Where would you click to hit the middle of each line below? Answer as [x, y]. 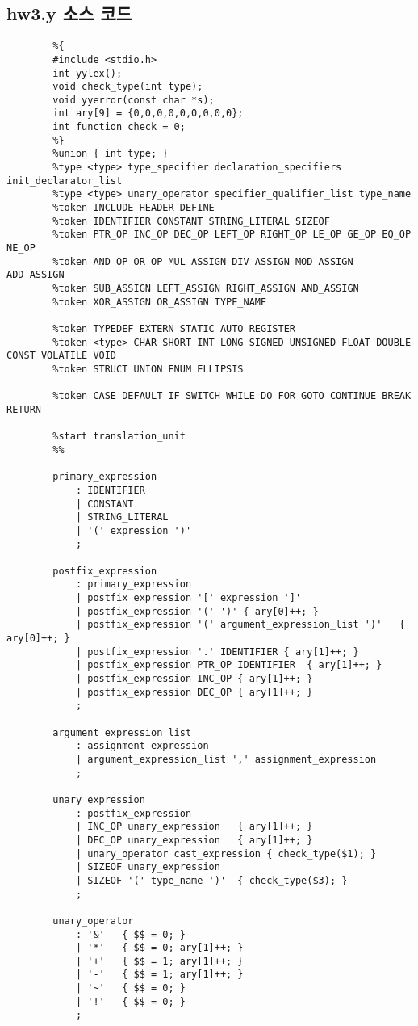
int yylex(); [88, 73]
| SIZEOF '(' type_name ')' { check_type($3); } [211, 880]
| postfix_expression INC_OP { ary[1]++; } [194, 679]
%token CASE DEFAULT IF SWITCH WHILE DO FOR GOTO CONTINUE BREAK [232, 396]
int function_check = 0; [119, 127]
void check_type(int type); [128, 87]
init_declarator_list [65, 181]
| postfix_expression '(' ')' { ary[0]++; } [197, 611]
